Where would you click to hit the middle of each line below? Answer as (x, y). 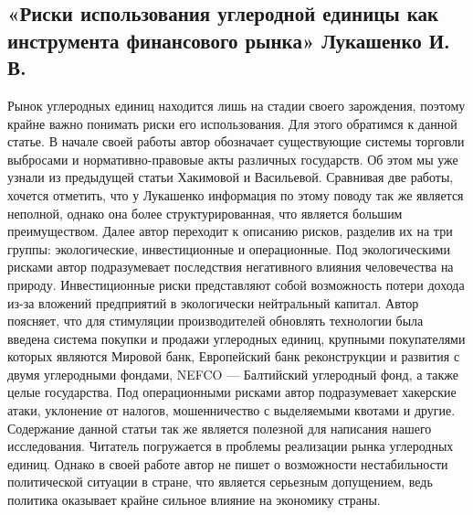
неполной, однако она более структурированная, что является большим (205, 213)
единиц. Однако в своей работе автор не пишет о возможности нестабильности (228, 463)
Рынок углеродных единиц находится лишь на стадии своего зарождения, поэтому (236, 105)
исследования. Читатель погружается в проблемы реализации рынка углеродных (231, 446)
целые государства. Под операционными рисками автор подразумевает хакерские (232, 392)
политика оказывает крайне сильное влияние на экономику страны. (194, 500)
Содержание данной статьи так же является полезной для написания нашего (220, 428)
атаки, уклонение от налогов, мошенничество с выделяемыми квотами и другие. (231, 410)
